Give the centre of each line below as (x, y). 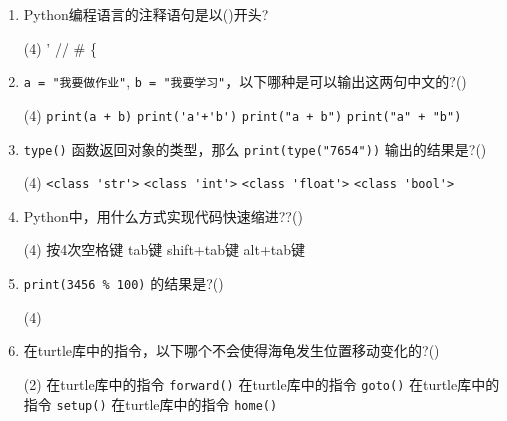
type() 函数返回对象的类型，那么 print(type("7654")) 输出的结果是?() (255, 148)
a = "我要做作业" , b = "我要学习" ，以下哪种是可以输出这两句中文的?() (245, 81)
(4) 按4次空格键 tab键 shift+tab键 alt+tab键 (164, 249)
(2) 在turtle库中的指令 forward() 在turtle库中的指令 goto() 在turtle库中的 (261, 383)
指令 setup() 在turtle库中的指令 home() (150, 403)
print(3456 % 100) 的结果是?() (123, 283)
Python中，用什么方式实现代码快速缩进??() (163, 215)
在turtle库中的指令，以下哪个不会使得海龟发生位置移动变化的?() (231, 350)
